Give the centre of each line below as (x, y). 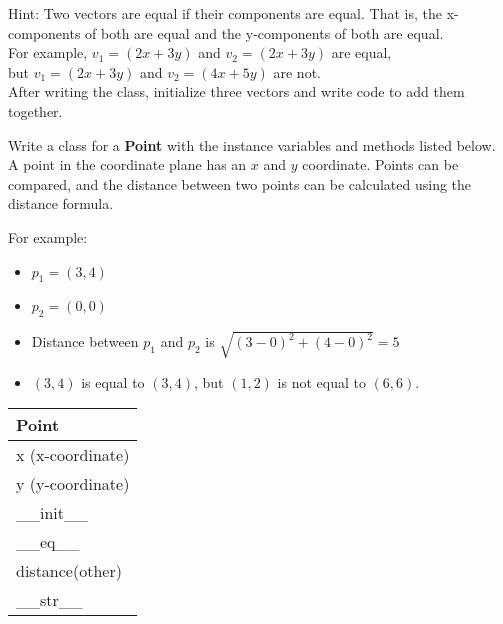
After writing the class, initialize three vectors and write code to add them (236, 91)
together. (35, 110)
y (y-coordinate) (73, 484)
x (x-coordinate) (73, 455)
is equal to (113, 381)
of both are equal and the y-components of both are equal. (264, 32)
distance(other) (69, 571)
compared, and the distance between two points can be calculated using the (240, 183)
